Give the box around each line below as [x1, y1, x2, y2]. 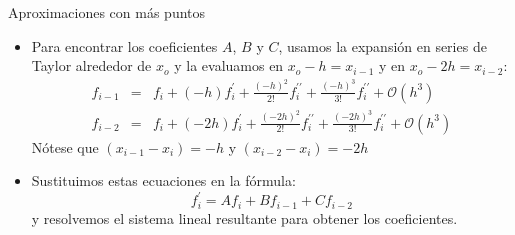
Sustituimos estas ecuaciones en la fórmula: [31, 170, 296, 191]
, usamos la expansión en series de [278, 35, 487, 56]
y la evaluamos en [174, 55, 284, 76]
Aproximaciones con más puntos [8, 2, 206, 22]
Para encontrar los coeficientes [31, 35, 218, 56]
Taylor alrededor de [31, 55, 152, 76]
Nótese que [31, 136, 99, 157]
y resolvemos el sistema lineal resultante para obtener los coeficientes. [31, 207, 458, 228]
